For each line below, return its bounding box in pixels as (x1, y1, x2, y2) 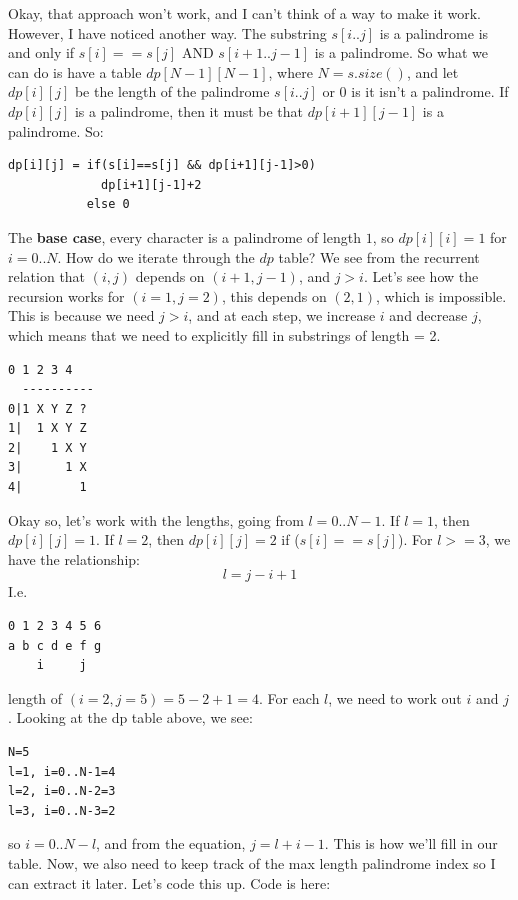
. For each (258, 687, 320, 708)
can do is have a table (8, 61, 142, 82)
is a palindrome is (379, 22, 489, 43)
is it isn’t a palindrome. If (351, 81, 509, 102)
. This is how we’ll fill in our (324, 833, 498, 854)
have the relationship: (8, 548, 140, 569)
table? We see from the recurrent (278, 246, 480, 267)
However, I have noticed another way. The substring (8, 22, 327, 43)
